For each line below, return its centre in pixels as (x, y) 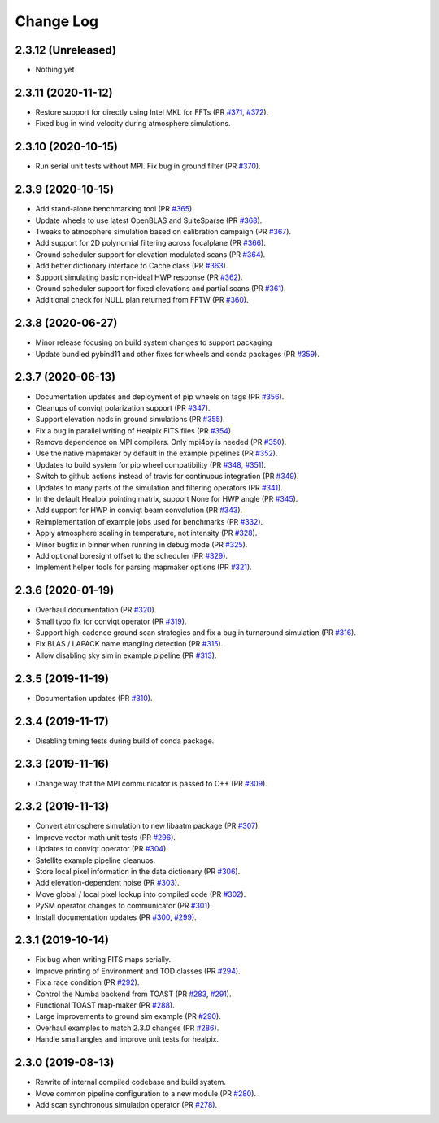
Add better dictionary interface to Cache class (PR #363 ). (132, 266)
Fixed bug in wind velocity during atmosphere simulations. (133, 124)
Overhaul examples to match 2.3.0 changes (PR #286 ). (127, 1028)
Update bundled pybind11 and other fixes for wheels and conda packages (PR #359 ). (178, 354)
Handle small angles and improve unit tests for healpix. (127, 1039)
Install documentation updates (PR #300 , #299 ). (116, 917)
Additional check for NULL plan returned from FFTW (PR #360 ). (142, 300)
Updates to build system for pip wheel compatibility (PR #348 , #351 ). (151, 464)
